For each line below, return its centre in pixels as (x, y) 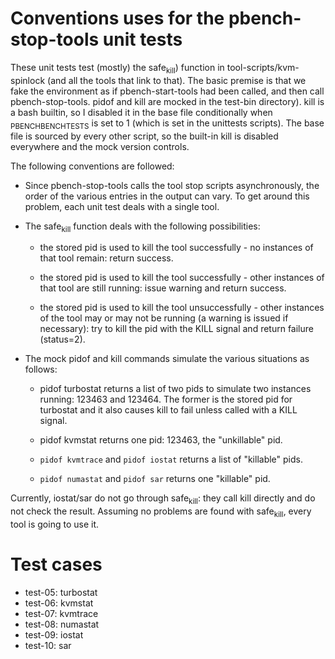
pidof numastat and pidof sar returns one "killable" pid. (155, 479)
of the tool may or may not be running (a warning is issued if (164, 318)
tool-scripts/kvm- (263, 67)
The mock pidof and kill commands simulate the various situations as (167, 359)
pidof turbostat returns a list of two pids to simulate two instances (175, 389)
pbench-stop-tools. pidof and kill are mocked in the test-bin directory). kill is (167, 101)
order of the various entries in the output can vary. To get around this (167, 196)
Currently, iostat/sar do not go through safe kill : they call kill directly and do (163, 499)
